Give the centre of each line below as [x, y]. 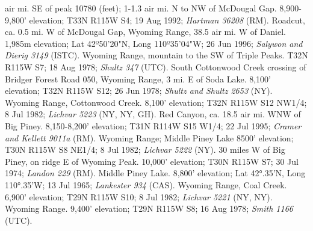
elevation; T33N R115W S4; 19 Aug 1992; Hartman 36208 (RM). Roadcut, [167, 20]
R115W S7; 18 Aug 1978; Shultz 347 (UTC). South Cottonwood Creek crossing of [156, 66]
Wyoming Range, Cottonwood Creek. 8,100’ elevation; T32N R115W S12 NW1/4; [156, 102]
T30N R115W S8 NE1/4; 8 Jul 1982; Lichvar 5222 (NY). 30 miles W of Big [145, 149]
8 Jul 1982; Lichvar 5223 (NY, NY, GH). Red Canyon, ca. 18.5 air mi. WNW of [153, 114]
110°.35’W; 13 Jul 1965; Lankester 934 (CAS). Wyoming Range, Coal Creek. [146, 184]
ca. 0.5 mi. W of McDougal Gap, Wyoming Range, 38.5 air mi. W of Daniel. [146, 32]
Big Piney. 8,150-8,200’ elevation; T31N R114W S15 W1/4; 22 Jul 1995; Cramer [153, 125]
